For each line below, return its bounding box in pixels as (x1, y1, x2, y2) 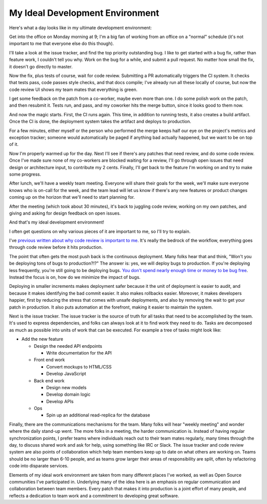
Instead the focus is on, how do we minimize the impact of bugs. (9, 275, 141, 280)
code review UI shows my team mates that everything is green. (9, 87, 138, 92)
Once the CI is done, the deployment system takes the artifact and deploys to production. (9, 119, 191, 125)
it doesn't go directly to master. (9, 63, 73, 69)
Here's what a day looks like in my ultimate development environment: (9, 25, 152, 31)
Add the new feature (21, 336, 64, 342)
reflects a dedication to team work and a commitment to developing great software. (9, 493, 179, 499)
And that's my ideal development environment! (9, 219, 104, 225)
